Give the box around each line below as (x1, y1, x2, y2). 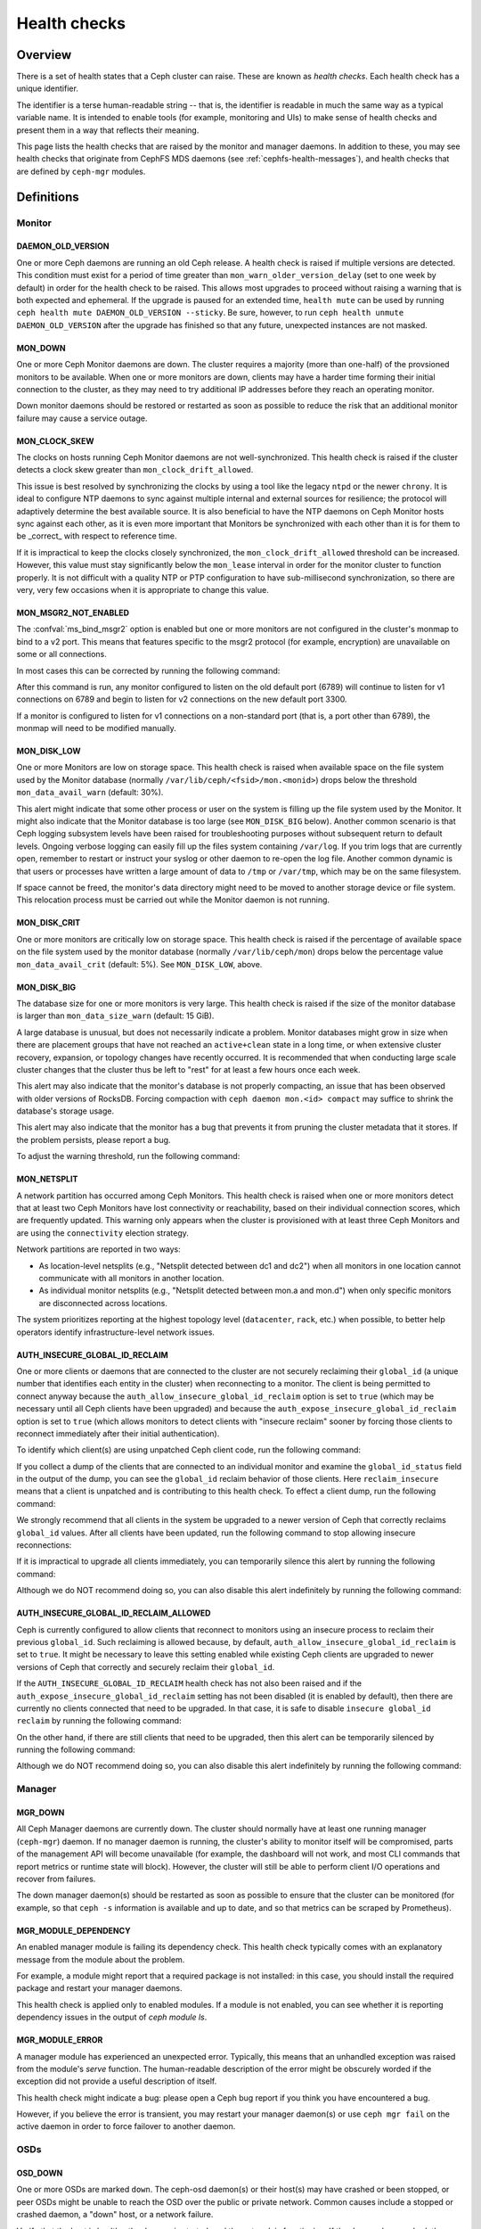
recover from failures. (16, 1873, 96, 1884)
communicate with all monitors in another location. (38, 1272, 224, 1283)
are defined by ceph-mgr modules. (16, 166, 146, 177)
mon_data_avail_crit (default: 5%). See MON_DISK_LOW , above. (16, 958, 263, 969)
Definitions (16, 189, 79, 204)
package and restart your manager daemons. (16, 1983, 183, 1994)
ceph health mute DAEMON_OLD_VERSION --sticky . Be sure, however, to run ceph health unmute (16, 308, 404, 318)
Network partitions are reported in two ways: (16, 1244, 182, 1254)
